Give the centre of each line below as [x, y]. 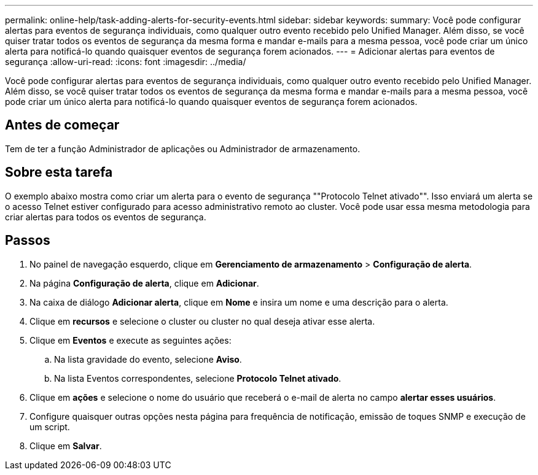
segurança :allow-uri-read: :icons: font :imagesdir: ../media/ [126, 62]
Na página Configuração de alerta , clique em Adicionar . [144, 283]
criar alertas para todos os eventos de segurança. [106, 217]
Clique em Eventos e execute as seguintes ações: [131, 340]
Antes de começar [62, 125]
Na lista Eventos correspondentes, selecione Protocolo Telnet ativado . [198, 378]
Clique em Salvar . [66, 446]
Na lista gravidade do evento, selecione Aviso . [148, 359]
